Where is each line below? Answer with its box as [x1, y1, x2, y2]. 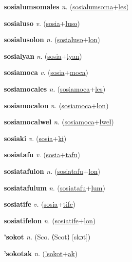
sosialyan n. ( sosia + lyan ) [4, 50, 82, 61]
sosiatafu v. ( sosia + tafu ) [4, 149, 80, 160]
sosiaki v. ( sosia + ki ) [4, 133, 67, 143]
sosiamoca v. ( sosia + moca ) [4, 67, 89, 77]
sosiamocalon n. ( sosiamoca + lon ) [4, 100, 109, 110]
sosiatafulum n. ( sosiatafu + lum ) [4, 182, 105, 192]
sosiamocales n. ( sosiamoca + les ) [4, 83, 106, 94]
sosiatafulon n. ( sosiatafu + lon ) [4, 166, 100, 176]
